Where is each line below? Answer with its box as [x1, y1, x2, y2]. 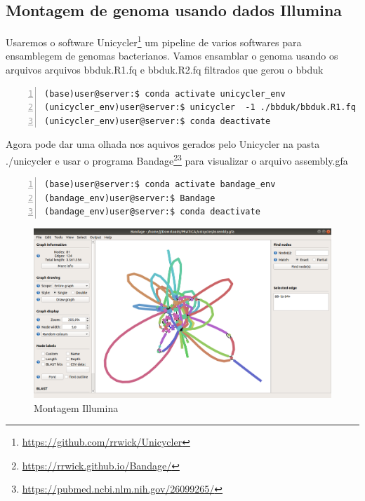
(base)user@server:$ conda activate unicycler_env [44, 88, 286, 99]
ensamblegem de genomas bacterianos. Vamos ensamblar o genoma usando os [6, 48, 338, 63]
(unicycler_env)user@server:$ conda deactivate [44, 116, 271, 126]
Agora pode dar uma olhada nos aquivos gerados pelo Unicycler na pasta [6, 137, 320, 151]
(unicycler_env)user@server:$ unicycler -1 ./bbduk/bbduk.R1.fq [44, 102, 356, 113]
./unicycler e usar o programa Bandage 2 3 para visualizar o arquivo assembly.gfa [6, 151, 348, 167]
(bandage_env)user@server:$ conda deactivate [44, 207, 260, 217]
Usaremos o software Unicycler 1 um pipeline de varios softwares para [6, 33, 302, 49]
